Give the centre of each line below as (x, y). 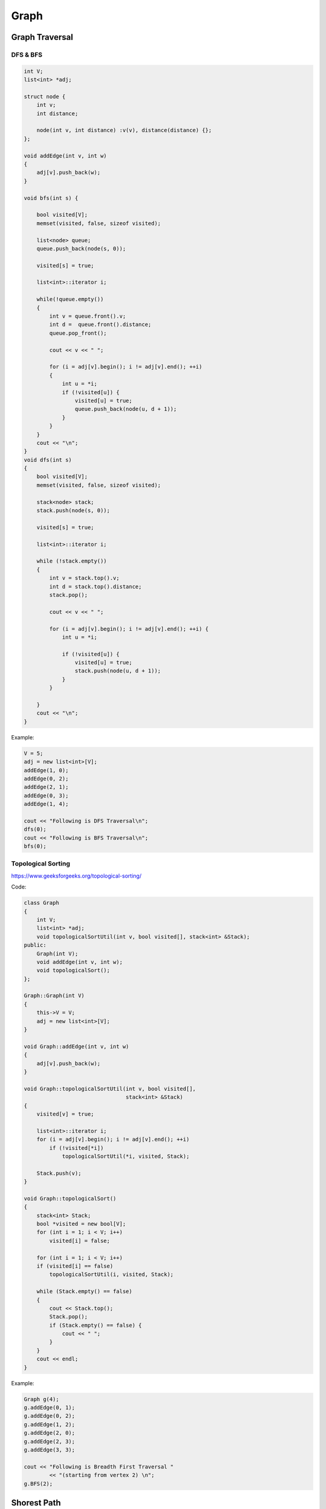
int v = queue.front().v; (88, 316)
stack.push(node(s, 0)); (73, 511)
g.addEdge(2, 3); (50, 1441)
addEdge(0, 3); (46, 796)
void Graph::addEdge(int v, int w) (76, 1046)
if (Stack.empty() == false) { (95, 1325)
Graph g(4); (42, 1399)
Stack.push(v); (59, 1173)
